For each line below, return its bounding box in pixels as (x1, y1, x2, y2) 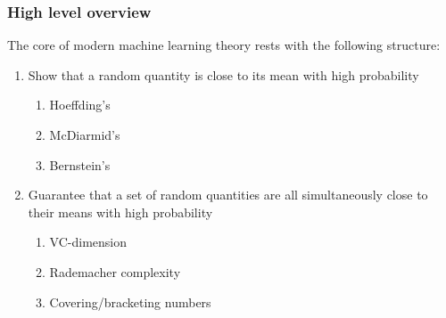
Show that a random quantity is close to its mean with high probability (28, 65, 419, 84)
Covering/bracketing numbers (49, 292, 211, 311)
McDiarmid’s (49, 126, 120, 143)
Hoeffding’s (49, 95, 111, 114)
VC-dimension (49, 232, 128, 251)
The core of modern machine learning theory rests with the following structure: (7, 36, 441, 54)
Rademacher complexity (49, 262, 181, 281)
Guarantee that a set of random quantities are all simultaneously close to (28, 185, 428, 204)
